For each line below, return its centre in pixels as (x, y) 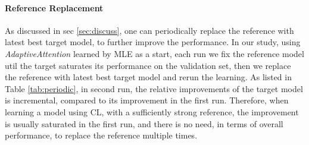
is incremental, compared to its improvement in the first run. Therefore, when (147, 100)
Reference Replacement (54, 7)
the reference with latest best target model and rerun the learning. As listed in (148, 77)
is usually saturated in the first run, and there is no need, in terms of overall (144, 123)
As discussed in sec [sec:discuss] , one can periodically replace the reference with (149, 30)
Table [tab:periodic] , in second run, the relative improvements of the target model (154, 88)
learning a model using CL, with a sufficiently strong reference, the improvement (152, 111)
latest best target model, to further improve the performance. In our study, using (153, 42)
